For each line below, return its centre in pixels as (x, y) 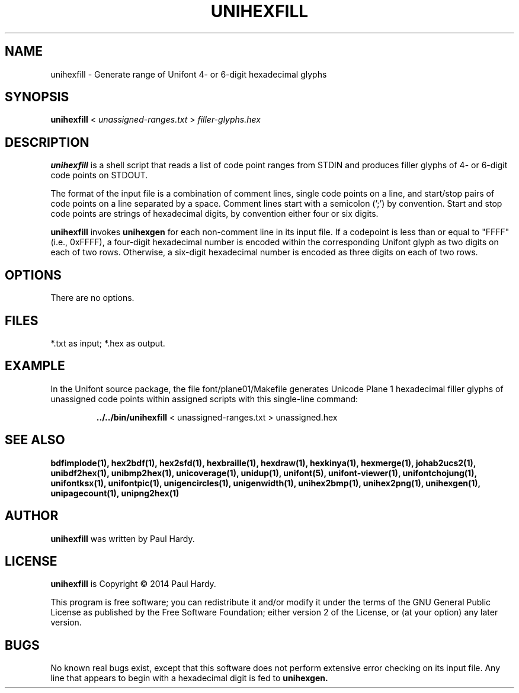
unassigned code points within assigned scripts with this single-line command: (204, 399)
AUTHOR (32, 516)
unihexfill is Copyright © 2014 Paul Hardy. (133, 584)
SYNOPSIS (37, 97)
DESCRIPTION (47, 142)
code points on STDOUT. (99, 175)
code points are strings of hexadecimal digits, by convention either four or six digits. (214, 214)
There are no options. (92, 298)
